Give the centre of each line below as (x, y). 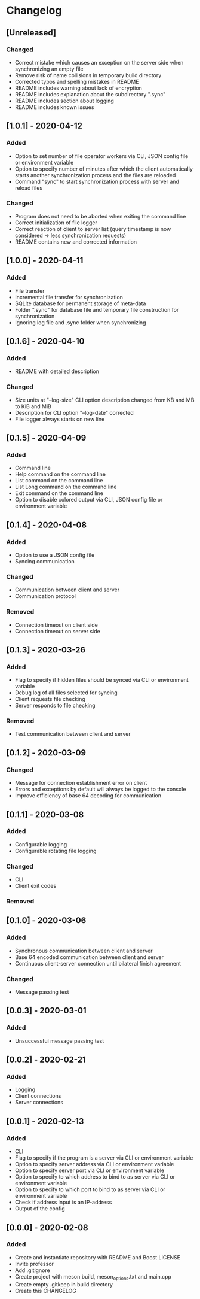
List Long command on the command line (66, 487)
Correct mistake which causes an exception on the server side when (99, 62)
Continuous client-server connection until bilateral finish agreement (98, 963)
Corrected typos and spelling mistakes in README (77, 81)
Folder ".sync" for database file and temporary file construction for (97, 309)
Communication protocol (45, 596)
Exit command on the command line (59, 493)
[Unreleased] (31, 33)
